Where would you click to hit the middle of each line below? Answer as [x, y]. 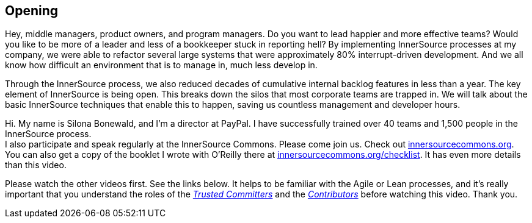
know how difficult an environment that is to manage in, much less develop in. [161, 65]
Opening [32, 11]
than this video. [36, 165]
